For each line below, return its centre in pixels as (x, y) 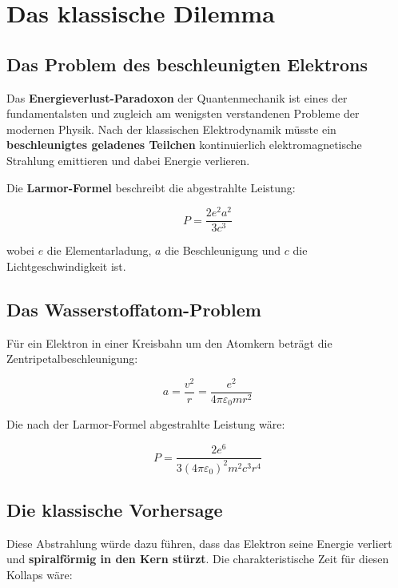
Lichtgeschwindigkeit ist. (66, 266)
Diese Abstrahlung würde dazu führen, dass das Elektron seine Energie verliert (199, 543)
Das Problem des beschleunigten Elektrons (187, 64)
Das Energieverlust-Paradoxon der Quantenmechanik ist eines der (177, 97)
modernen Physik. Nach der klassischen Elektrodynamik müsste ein (171, 129)
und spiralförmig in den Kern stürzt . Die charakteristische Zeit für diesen (198, 559)
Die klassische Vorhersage (115, 509)
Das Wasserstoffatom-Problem (134, 309)
